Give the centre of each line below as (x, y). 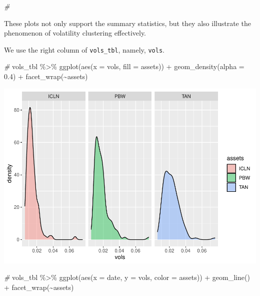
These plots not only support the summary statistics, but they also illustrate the (127, 23)
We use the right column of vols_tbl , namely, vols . (84, 49)
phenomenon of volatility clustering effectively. (75, 33)
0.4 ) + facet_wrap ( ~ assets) (46, 76)
